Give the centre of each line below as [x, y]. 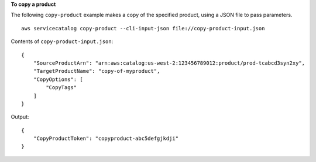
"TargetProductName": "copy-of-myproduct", [97, 71]
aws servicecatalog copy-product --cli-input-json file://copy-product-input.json [143, 28]
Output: [20, 117]
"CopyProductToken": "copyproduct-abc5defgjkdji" [106, 139]
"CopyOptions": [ [58, 79]
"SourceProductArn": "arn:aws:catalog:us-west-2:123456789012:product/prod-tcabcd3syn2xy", [169, 63]
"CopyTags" [61, 88]
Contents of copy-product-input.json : [62, 41]
